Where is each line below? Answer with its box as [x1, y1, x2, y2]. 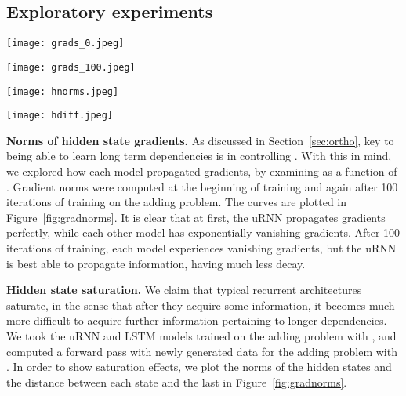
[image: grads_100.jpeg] [6, 61, 136, 73]
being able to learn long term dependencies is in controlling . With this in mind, [6, 147, 392, 164]
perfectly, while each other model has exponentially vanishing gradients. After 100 [6, 224, 401, 241]
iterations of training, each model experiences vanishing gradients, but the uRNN [6, 239, 397, 256]
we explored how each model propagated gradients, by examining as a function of [6, 163, 397, 180]
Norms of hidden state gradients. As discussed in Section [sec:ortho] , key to [6, 132, 394, 148]
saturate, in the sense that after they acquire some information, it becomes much [6, 296, 395, 313]
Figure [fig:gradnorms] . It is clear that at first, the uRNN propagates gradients [6, 209, 386, 225]
